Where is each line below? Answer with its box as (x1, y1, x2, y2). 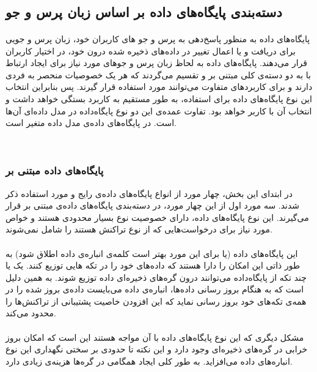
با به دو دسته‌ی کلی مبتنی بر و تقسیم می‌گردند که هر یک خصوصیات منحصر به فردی (5, 68, 311, 81)
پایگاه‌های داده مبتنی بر (5, 163, 104, 178)
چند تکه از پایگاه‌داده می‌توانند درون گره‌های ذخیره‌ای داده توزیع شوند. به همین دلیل (5, 270, 307, 283)
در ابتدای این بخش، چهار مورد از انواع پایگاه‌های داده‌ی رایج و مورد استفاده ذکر (5, 187, 293, 199)
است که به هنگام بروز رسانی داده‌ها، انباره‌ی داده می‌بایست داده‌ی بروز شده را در (5, 283, 304, 296)
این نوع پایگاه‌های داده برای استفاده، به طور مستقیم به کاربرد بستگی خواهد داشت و (5, 92, 312, 105)
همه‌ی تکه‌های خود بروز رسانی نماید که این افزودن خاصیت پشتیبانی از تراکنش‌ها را (5, 294, 307, 307)
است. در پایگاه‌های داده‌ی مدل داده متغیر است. (5, 116, 177, 129)
